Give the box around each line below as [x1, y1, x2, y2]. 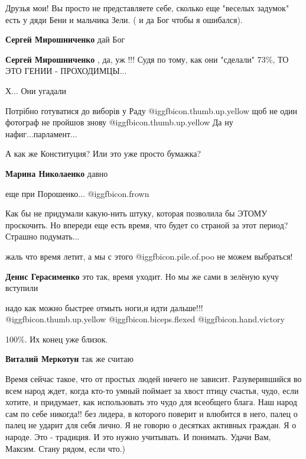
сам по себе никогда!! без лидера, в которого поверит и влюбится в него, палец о [5, 407, 298, 419]
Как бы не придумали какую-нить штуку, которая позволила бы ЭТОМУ [5, 207, 268, 219]
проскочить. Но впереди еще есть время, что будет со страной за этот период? [5, 218, 288, 231]
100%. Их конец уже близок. [5, 332, 108, 345]
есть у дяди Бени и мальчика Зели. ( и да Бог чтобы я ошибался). [5, 13, 243, 25]
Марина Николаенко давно [5, 167, 108, 179]
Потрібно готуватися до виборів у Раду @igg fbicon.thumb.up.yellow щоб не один [5, 104, 298, 117]
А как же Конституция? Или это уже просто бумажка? [5, 147, 201, 160]
